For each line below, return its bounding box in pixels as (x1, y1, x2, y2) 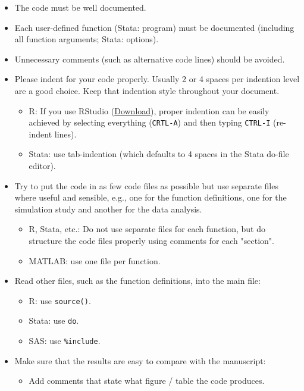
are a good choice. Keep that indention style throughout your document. (14, 84, 280, 96)
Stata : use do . (29, 314, 79, 327)
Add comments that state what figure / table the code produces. (29, 374, 265, 387)
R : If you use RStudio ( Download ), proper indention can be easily (29, 104, 269, 117)
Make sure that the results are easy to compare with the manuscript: (14, 354, 266, 367)
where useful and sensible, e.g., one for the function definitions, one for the (14, 191, 287, 204)
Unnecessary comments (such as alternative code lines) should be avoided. (14, 52, 285, 65)
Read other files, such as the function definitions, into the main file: (14, 274, 261, 287)
